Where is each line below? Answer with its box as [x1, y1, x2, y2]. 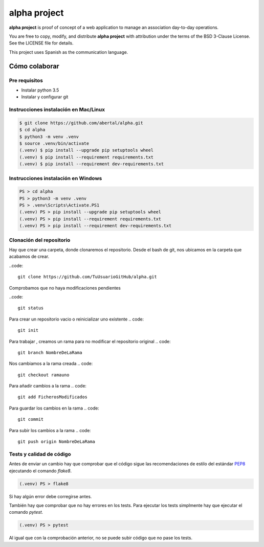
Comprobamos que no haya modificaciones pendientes [9, 285, 121, 291]
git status [18, 305, 44, 311]
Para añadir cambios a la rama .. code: [9, 383, 87, 389]
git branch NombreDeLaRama [18, 350, 83, 355]
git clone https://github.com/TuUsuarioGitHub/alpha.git [18, 274, 157, 280]
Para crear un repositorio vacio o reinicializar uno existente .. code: [9, 316, 144, 322]
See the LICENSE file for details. [9, 40, 74, 46]
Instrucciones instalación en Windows [9, 175, 102, 182]
